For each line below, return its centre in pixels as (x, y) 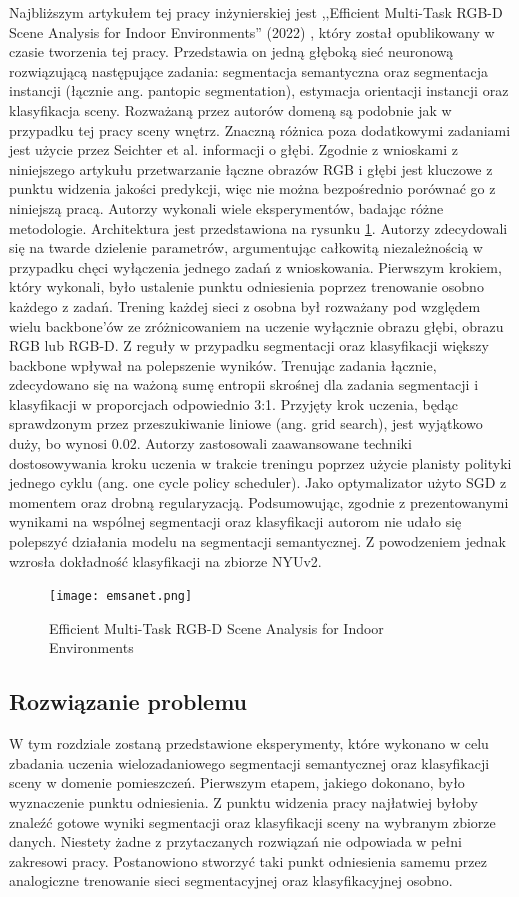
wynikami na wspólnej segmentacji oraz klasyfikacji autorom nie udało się (235, 521)
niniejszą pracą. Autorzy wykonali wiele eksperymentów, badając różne (226, 207)
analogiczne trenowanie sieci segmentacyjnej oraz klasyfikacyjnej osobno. (231, 880)
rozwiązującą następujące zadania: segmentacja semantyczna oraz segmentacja (249, 70)
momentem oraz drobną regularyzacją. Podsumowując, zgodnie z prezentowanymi (259, 501)
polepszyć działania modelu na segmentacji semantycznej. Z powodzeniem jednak (257, 541)
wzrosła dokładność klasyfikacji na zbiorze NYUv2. (165, 560)
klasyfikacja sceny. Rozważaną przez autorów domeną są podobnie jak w (230, 109)
